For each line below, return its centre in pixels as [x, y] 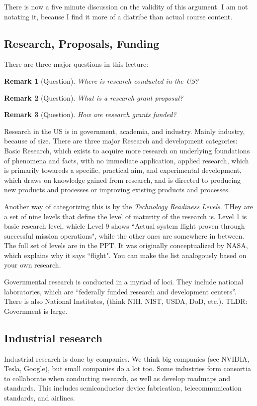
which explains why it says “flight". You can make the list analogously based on [125, 255]
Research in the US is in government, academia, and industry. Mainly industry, [125, 131]
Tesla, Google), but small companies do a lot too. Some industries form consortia [128, 368]
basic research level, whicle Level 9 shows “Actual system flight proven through [125, 226]
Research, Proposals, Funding [82, 43]
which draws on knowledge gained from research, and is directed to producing [123, 180]
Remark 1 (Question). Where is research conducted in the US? [101, 80]
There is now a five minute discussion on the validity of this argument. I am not [126, 6]
